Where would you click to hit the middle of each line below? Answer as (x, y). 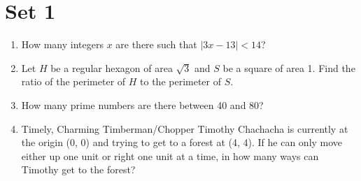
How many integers (62, 44)
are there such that (156, 44)
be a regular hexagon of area (112, 67)
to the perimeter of (181, 81)
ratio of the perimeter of (73, 81)
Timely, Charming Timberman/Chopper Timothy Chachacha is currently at (185, 128)
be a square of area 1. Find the (289, 67)
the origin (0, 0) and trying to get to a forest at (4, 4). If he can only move (182, 142)
